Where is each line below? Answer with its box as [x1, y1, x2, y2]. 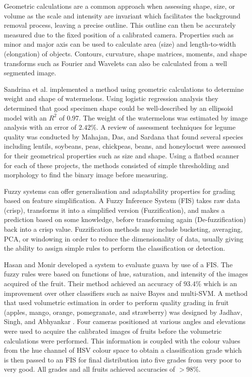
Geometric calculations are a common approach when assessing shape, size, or [4, 1, 235, 11]
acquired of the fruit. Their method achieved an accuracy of [4, 278, 182, 289]
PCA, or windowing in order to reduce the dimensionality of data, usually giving [4, 233, 244, 243]
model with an [4, 112, 47, 122]
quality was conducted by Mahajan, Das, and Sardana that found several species [4, 131, 243, 141]
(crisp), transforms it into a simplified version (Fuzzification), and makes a [4, 205, 225, 215]
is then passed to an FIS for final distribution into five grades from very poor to [4, 354, 241, 364]
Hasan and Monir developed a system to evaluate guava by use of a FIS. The [4, 259, 233, 269]
